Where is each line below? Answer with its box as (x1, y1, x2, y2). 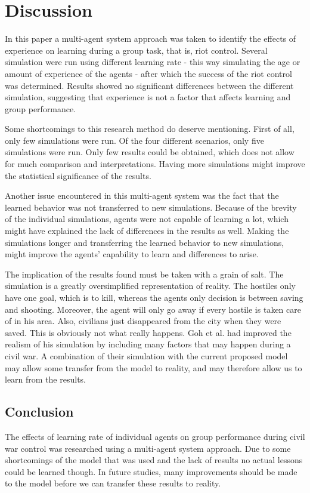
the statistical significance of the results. (5, 169, 151, 181)
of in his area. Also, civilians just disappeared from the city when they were (5, 315, 281, 327)
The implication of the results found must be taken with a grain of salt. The (5, 267, 284, 280)
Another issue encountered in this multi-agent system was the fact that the (5, 189, 279, 202)
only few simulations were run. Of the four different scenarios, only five (5, 134, 264, 146)
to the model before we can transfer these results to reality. (5, 477, 221, 489)
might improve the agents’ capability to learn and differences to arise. (5, 248, 259, 260)
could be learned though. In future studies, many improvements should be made (5, 465, 297, 477)
